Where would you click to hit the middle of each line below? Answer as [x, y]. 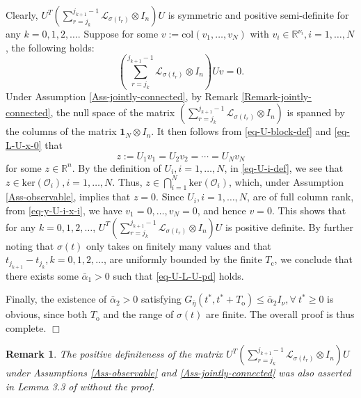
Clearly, [22, 15]
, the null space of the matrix [113, 112]
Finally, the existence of [56, 299]
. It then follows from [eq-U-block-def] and [241, 131]
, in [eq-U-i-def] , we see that [284, 167]
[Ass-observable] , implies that [68, 197]
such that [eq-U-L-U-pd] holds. [178, 275]
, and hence [222, 210]
